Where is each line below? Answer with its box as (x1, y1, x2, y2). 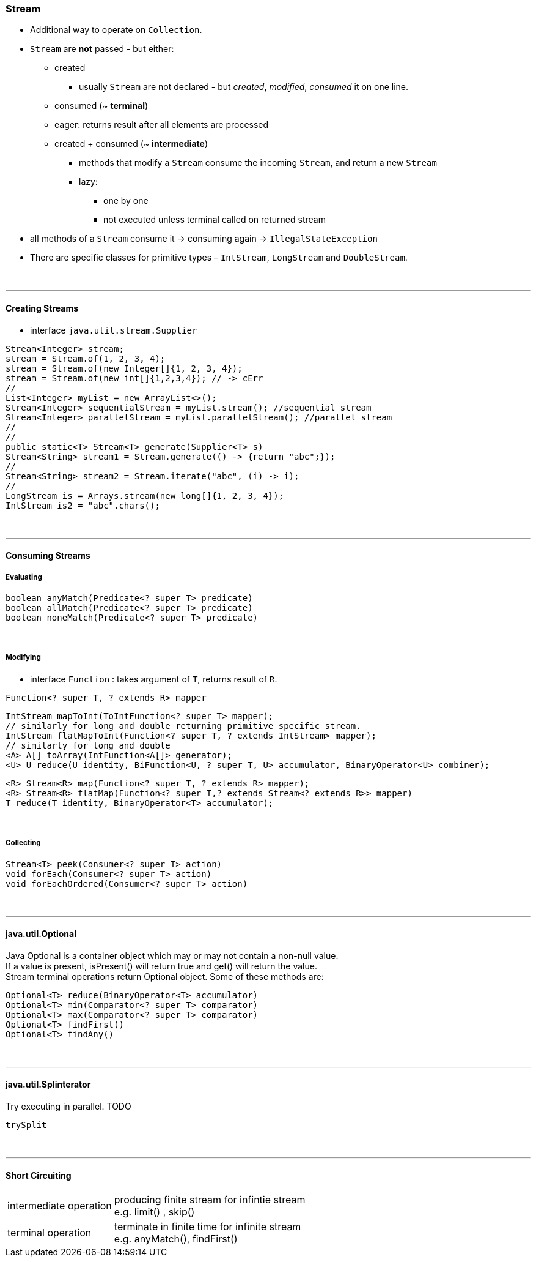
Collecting (6, 838, 41, 848)
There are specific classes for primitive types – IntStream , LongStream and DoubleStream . (30, 252, 408, 263)
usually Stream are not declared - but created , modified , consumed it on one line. (79, 81, 409, 92)
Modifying (6, 653, 41, 662)
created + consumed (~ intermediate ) (54, 138, 208, 149)
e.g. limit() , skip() (114, 1206, 195, 1219)
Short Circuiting (6, 1170, 72, 1181)
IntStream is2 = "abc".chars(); (6, 500, 160, 510)
